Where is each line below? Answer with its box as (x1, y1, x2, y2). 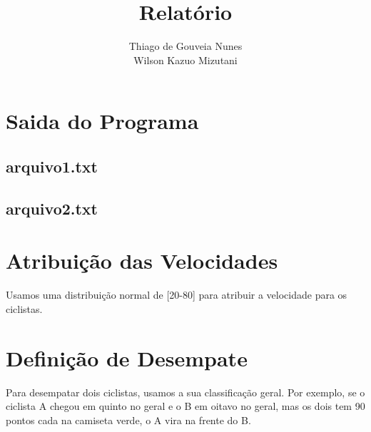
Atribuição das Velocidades (6, 246, 278, 275)
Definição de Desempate (6, 343, 248, 372)
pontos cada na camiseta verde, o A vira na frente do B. (6, 412, 251, 427)
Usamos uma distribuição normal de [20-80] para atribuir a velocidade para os (6, 287, 347, 302)
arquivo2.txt (6, 197, 98, 219)
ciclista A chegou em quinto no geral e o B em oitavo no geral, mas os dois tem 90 (6, 398, 365, 413)
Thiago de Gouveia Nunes (128, 38, 243, 53)
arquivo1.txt (6, 155, 98, 177)
